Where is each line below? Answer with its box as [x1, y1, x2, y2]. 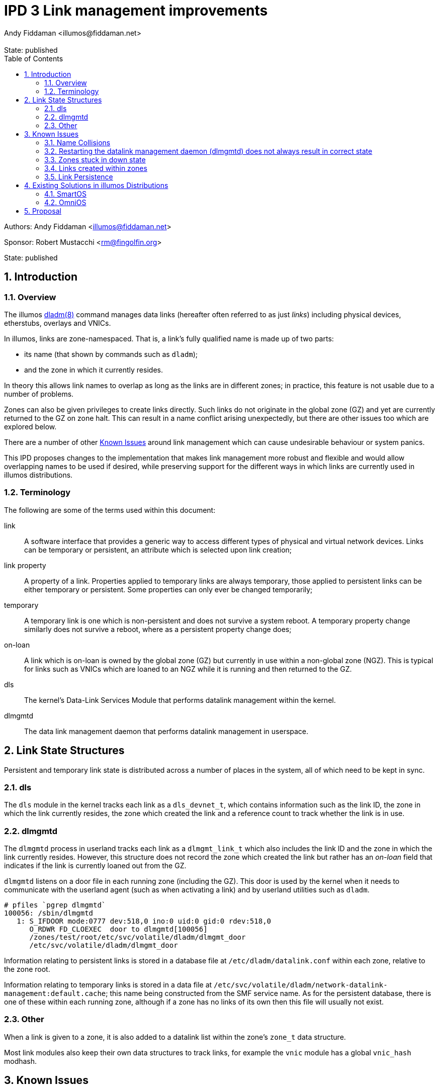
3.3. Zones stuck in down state [44, 155, 146, 164]
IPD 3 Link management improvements [4, 2, 268, 19]
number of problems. [4, 389, 74, 398]
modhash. [4, 1056, 37, 1065]
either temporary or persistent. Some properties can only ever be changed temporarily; [24, 585, 313, 594]
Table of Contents [4, 54, 63, 63]
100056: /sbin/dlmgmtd [4, 909, 94, 918]
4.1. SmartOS [44, 189, 86, 198]
